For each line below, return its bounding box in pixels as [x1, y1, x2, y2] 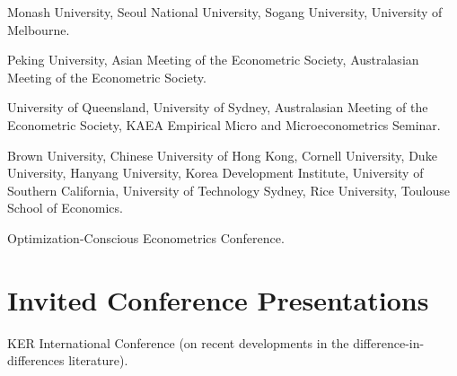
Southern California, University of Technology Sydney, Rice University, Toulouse [7, 180, 450, 199]
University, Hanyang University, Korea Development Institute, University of [7, 163, 424, 182]
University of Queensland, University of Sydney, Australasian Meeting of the [7, 98, 428, 117]
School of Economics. [7, 198, 123, 217]
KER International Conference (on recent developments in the [7, 333, 349, 352]
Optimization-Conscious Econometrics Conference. [7, 228, 285, 247]
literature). [68, 351, 128, 370]
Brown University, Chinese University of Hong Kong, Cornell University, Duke [7, 145, 437, 164]
